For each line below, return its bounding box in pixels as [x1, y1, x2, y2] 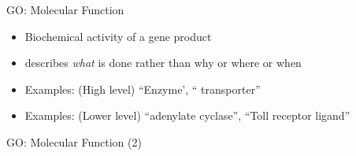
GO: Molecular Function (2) [6, 133, 142, 150]
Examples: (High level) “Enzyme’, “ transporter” [24, 80, 261, 97]
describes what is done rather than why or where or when [24, 54, 302, 71]
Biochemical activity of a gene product [24, 28, 212, 44]
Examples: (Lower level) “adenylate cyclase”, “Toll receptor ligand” [24, 107, 350, 124]
